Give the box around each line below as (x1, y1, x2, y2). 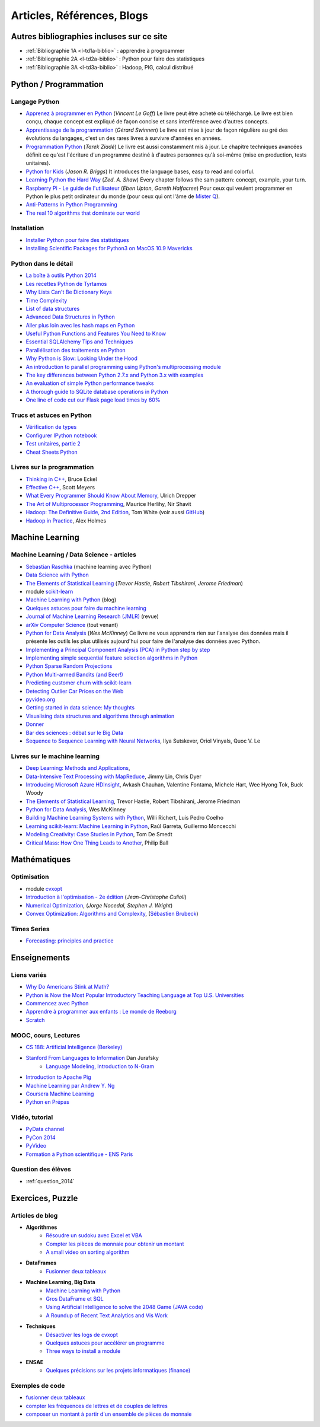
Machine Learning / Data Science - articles (11, 550, 136, 559)
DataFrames (25, 1259, 57, 1266)
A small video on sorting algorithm (46, 1248, 130, 1256)
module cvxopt (25, 885, 62, 892)
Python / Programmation (11, 79, 104, 89)
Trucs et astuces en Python (11, 411, 92, 419)
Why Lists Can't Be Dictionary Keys (25, 288, 112, 296)
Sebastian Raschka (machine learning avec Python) (25, 563, 152, 570)
